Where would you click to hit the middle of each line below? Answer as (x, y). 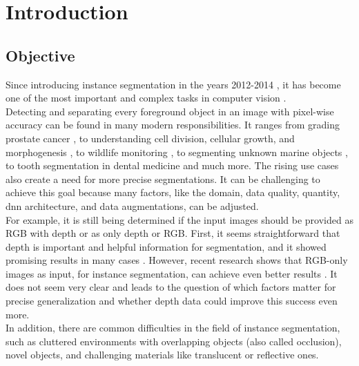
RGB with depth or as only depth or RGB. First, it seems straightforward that (173, 233)
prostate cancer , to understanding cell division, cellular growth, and (150, 138)
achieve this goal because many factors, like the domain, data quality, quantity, (173, 192)
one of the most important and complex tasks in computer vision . (146, 98)
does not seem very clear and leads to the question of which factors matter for (171, 287)
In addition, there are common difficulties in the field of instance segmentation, (173, 328)
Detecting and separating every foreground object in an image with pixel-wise (170, 111)
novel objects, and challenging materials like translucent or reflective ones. (162, 355)
